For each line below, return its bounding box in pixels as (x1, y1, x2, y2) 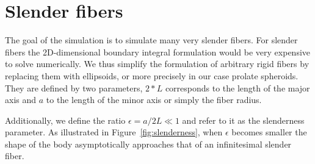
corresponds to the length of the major (165, 81, 310, 94)
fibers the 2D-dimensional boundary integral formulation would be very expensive (5, 45, 311, 58)
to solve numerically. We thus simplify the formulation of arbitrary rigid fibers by (5, 57, 310, 70)
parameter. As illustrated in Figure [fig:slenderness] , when (5, 126, 223, 138)
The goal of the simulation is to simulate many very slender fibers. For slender (5, 34, 298, 46)
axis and (5, 93, 37, 106)
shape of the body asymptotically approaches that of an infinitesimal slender (5, 137, 292, 150)
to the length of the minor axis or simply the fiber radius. (46, 93, 262, 106)
